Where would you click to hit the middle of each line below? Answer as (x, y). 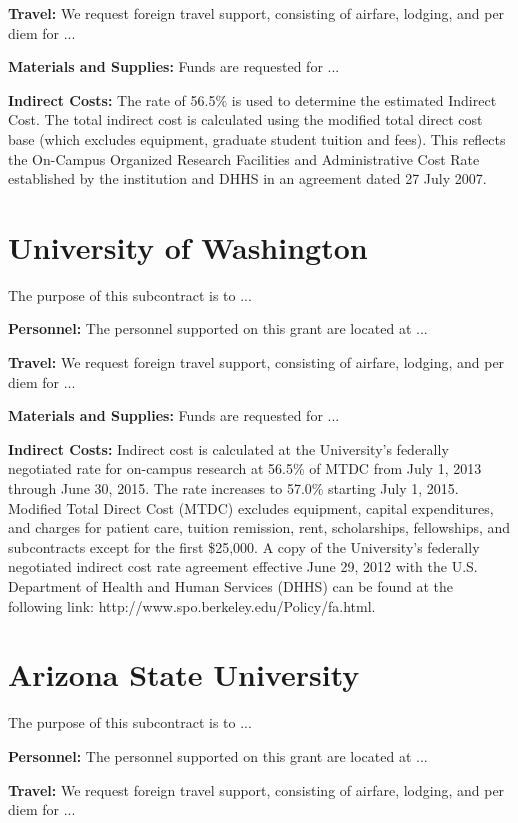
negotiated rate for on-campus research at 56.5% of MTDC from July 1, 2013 (245, 468)
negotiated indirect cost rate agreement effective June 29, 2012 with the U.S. (243, 566)
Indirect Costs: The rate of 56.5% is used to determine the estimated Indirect (252, 99)
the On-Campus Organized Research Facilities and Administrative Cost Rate (244, 158)
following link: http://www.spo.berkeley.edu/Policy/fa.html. (192, 605)
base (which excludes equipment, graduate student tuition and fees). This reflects (257, 138)
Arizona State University (184, 674)
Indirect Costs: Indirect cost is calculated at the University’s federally (228, 448)
